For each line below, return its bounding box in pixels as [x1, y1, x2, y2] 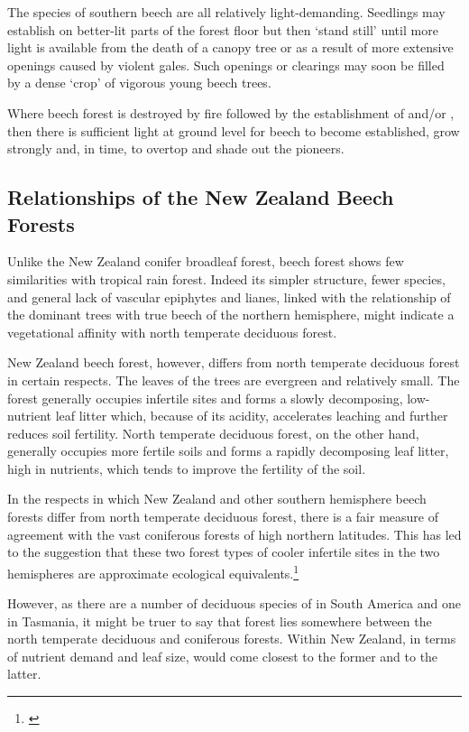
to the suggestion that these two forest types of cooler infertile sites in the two [7, 542, 440, 561]
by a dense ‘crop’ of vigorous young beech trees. [7, 73, 271, 92]
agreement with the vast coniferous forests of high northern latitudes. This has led [7, 524, 462, 543]
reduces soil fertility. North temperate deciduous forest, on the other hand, [7, 423, 419, 442]
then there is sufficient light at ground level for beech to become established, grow [7, 121, 460, 140]
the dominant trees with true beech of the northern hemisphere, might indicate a [7, 305, 455, 324]
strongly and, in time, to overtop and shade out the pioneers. [7, 139, 345, 158]
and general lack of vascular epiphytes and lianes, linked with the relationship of [7, 287, 451, 306]
